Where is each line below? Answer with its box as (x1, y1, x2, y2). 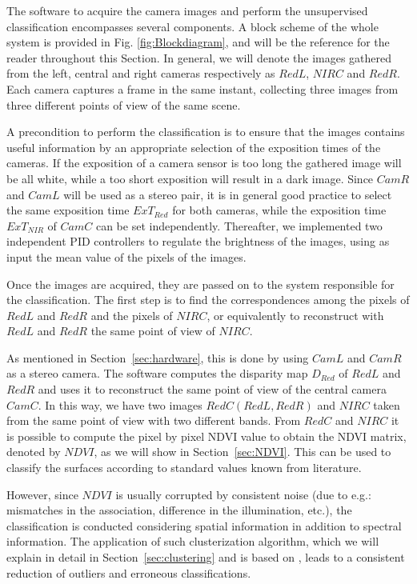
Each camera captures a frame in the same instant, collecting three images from (6, 80, 399, 97)
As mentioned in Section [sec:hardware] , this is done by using (6, 349, 309, 366)
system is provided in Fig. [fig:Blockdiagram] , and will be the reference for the (6, 34, 390, 50)
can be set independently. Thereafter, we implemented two (95, 217, 383, 234)
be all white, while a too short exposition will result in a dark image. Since (6, 170, 374, 186)
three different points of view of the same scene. (6, 96, 241, 113)
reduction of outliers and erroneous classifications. (6, 564, 251, 581)
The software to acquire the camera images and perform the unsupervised (6, 2, 368, 18)
